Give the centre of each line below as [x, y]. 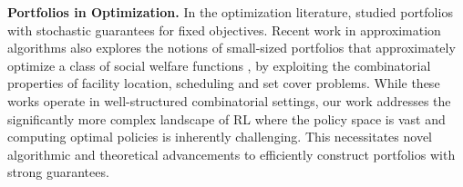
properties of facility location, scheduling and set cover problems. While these [224, 83]
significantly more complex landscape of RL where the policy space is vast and [226, 118]
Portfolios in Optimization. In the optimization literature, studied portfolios [230, 12]
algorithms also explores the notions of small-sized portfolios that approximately [231, 48]
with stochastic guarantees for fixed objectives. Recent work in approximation [224, 30]
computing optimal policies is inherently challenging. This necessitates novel [220, 137]
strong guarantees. [58, 172]
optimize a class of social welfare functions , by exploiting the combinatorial [219, 65]
